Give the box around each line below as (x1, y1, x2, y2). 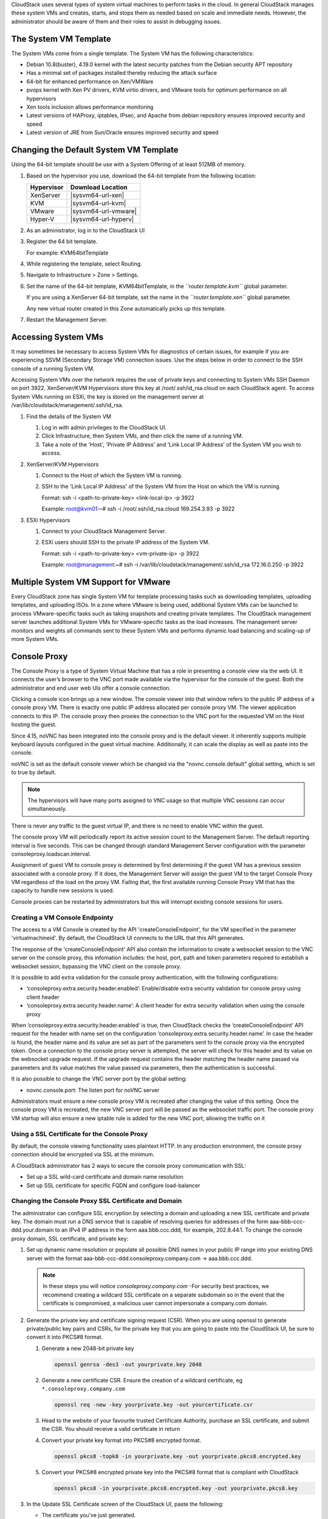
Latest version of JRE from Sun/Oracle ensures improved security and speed (26, 129, 219, 136)
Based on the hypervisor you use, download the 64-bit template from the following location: (26, 172, 256, 179)
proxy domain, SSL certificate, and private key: (11, 1235, 129, 1242)
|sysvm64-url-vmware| (70, 207, 137, 215)
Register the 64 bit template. (26, 238, 98, 245)
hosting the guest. (11, 721, 57, 729)
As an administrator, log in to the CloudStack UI (26, 227, 145, 234)
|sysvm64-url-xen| (70, 191, 125, 199)
